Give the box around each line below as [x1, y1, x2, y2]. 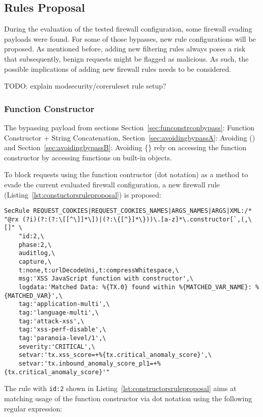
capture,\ [18, 258, 52, 266]
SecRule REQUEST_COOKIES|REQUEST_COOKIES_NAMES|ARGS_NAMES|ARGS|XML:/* [4, 207, 252, 215]
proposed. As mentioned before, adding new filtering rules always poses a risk [4, 43, 246, 54]
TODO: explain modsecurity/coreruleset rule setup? [4, 80, 166, 91]
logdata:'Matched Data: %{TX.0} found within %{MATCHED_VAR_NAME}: [18, 284, 252, 291]
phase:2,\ [18, 241, 52, 248]
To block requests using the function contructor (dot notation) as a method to [4, 169, 248, 180]
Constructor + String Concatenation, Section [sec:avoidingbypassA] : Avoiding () [4, 132, 255, 143]
